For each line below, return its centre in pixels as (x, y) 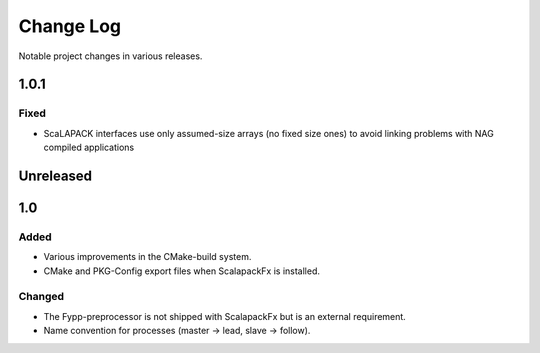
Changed (41, 297)
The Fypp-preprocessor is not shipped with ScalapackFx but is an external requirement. (225, 316)
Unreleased (55, 175)
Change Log (70, 26)
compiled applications (89, 147)
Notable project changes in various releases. (110, 56)
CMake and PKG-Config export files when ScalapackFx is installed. (181, 271)
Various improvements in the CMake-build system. (147, 257)
